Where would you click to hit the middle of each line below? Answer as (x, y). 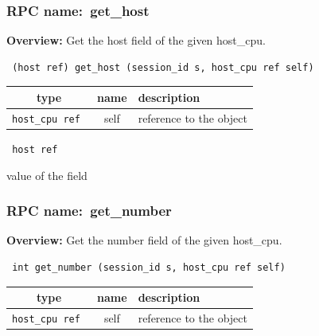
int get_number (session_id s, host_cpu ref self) (149, 267)
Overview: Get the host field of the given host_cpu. (136, 40)
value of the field (47, 175)
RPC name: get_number (89, 211)
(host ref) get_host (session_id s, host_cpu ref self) (163, 67)
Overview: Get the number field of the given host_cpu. (144, 240)
